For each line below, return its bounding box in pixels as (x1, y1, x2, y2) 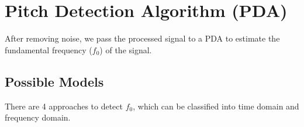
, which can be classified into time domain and (133, 99, 299, 112)
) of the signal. (99, 43, 152, 56)
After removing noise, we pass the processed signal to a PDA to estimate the (5, 32, 280, 44)
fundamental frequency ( (5, 43, 92, 56)
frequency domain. (5, 111, 71, 123)
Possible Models (5, 72, 104, 90)
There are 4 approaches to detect (5, 99, 123, 112)
